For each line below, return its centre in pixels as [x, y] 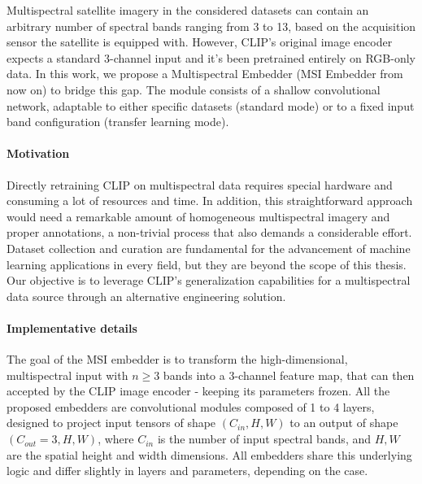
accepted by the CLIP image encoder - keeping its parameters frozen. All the [198, 391]
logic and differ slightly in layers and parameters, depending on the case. [187, 471]
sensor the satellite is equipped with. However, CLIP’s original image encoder [200, 42]
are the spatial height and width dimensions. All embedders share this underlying [209, 454]
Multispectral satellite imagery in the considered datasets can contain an [188, 10]
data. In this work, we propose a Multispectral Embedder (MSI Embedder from [205, 74]
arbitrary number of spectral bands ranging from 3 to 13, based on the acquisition [211, 26]
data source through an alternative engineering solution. [146, 296]
